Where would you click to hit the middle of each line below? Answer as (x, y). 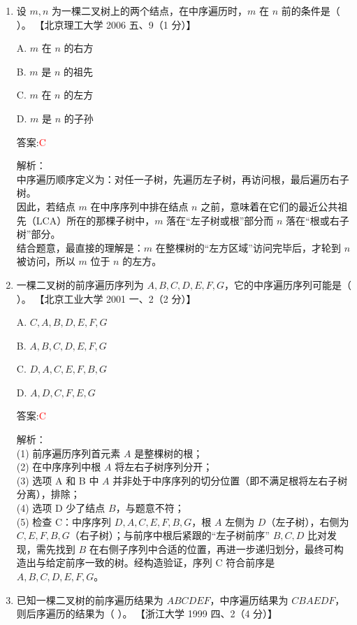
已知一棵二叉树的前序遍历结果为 (90, 599)
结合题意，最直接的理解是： (80, 247)
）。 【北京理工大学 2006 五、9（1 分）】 (106, 24)
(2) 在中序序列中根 (59, 467)
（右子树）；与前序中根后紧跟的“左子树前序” (169, 535)
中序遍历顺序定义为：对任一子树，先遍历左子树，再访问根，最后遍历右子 (183, 179)
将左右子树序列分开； (164, 467)
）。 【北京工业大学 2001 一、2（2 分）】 (106, 298)
